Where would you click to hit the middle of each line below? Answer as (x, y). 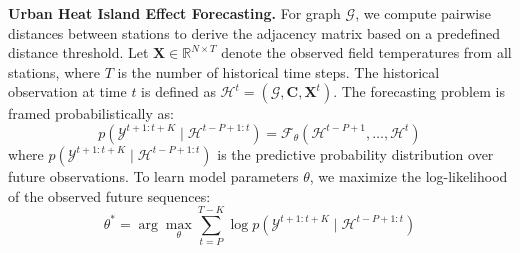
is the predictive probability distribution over (355, 153)
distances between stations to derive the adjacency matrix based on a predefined (254, 32)
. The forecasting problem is (419, 91)
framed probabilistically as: (91, 113)
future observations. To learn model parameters (153, 175)
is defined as (178, 91)
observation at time (67, 91)
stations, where (54, 71)
